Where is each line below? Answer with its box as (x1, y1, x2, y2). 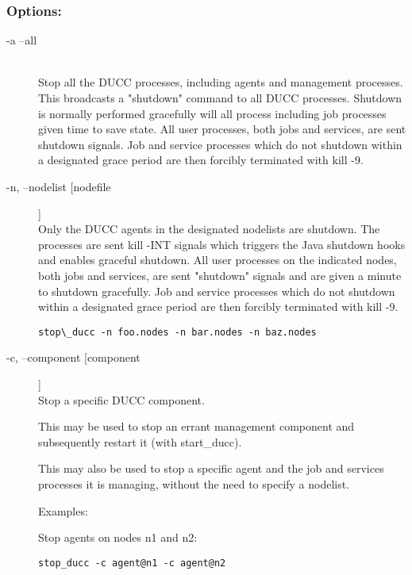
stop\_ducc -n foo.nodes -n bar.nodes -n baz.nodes (38, 326, 317, 338)
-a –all (6, 32, 37, 48)
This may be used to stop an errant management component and (38, 418, 355, 435)
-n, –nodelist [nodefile (6, 178, 111, 194)
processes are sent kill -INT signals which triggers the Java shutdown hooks (38, 236, 406, 252)
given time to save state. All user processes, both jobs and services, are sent (38, 121, 406, 137)
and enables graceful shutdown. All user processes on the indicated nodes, (38, 251, 397, 268)
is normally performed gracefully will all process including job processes (38, 105, 387, 121)
